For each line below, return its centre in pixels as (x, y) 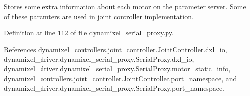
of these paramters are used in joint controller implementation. (99, 16)
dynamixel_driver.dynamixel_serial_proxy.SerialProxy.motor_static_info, (117, 68)
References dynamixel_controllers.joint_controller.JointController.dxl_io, (116, 49)
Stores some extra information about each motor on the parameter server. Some (125, 6)
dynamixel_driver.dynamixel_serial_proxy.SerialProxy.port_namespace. (114, 88)
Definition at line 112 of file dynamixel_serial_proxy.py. (89, 33)
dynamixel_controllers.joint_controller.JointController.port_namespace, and (121, 78)
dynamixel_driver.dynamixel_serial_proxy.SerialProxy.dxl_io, (99, 59)
